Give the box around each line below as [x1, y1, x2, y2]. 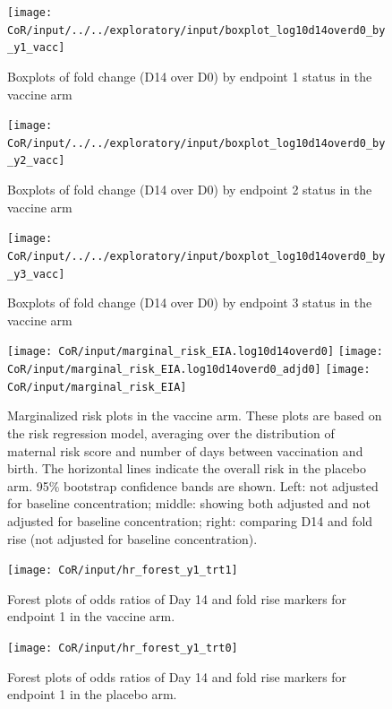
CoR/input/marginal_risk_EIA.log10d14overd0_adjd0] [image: [7, 363, 371, 376]
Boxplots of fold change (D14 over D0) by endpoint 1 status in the [7, 66, 372, 85]
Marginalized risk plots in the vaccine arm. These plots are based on [7, 406, 382, 425]
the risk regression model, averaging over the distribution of [7, 424, 335, 443]
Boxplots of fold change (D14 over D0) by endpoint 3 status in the [7, 293, 372, 312]
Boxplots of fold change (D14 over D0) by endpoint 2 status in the [7, 180, 372, 199]
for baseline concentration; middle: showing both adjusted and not [7, 494, 371, 513]
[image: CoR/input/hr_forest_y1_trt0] [7, 642, 238, 655]
